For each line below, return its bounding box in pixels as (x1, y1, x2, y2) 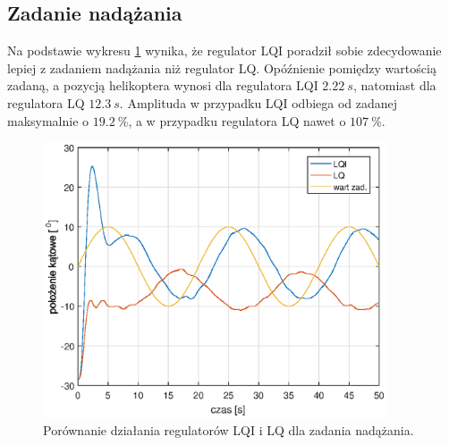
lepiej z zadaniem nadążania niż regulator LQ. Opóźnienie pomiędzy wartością (7, 58, 436, 77)
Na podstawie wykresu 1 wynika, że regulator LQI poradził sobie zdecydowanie (7, 41, 442, 60)
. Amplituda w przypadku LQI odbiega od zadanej (119, 93, 398, 112)
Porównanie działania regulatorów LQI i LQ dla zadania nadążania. (43, 420, 414, 439)
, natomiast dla (352, 76, 436, 95)
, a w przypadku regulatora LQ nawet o (128, 111, 346, 130)
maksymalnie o (7, 111, 89, 130)
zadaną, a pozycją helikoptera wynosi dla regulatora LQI (7, 76, 318, 95)
